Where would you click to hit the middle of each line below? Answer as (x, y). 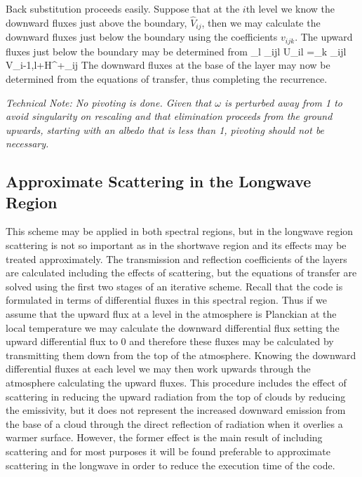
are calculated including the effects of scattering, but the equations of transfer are (181, 273)
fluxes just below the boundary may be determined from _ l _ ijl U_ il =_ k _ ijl (176, 51)
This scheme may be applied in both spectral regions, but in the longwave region (180, 231)
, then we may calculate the (261, 22)
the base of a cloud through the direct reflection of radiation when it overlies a (174, 423)
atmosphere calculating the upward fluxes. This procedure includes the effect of (176, 382)
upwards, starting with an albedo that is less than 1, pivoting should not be (165, 129)
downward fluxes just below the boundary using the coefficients (142, 37)
